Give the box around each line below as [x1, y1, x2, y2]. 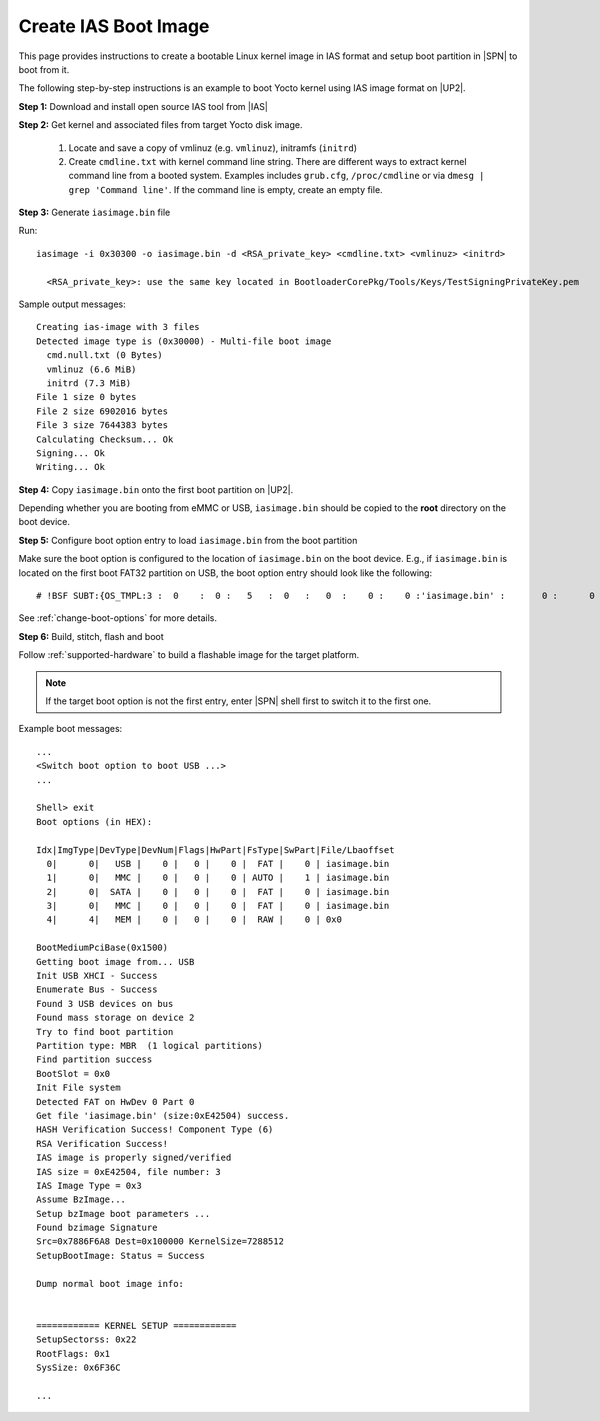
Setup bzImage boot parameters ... [36, 1208, 211, 1219]
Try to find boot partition [36, 1026, 174, 1037]
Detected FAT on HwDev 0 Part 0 [36, 1096, 195, 1107]
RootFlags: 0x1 [36, 1348, 111, 1359]
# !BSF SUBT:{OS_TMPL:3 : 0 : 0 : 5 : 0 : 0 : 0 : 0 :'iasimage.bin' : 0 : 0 [36, 590, 595, 602]
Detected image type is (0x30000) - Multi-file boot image [36, 335, 332, 347]
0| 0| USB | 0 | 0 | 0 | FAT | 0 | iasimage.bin [46, 858, 390, 869]
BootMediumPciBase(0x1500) [36, 942, 169, 954]
